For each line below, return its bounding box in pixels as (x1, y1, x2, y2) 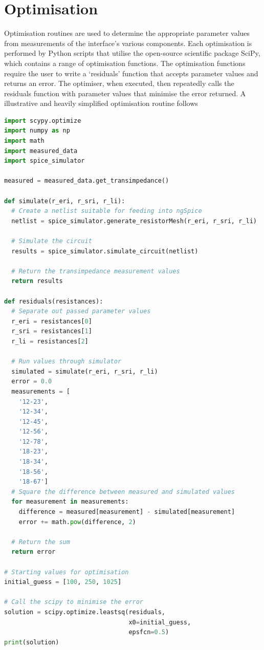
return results (11, 277, 63, 285)
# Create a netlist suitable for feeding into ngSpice (11, 207, 202, 215)
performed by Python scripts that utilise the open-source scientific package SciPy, (4, 48, 260, 58)
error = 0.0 (11, 378, 52, 385)
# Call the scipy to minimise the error (4, 598, 144, 606)
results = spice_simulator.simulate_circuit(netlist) (11, 247, 199, 255)
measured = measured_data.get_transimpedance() (4, 177, 169, 185)
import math (4, 137, 45, 145)
